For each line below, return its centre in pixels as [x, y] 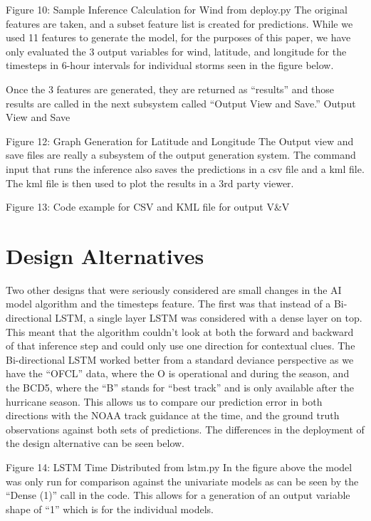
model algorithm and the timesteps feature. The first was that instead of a [168, 304]
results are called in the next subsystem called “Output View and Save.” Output [181, 103]
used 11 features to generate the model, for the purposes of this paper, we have [178, 37]
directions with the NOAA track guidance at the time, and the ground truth [173, 415]
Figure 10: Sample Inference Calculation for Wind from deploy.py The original [177, 9]
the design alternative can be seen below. [95, 443]
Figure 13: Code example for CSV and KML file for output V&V [148, 207]
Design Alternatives [105, 255]
